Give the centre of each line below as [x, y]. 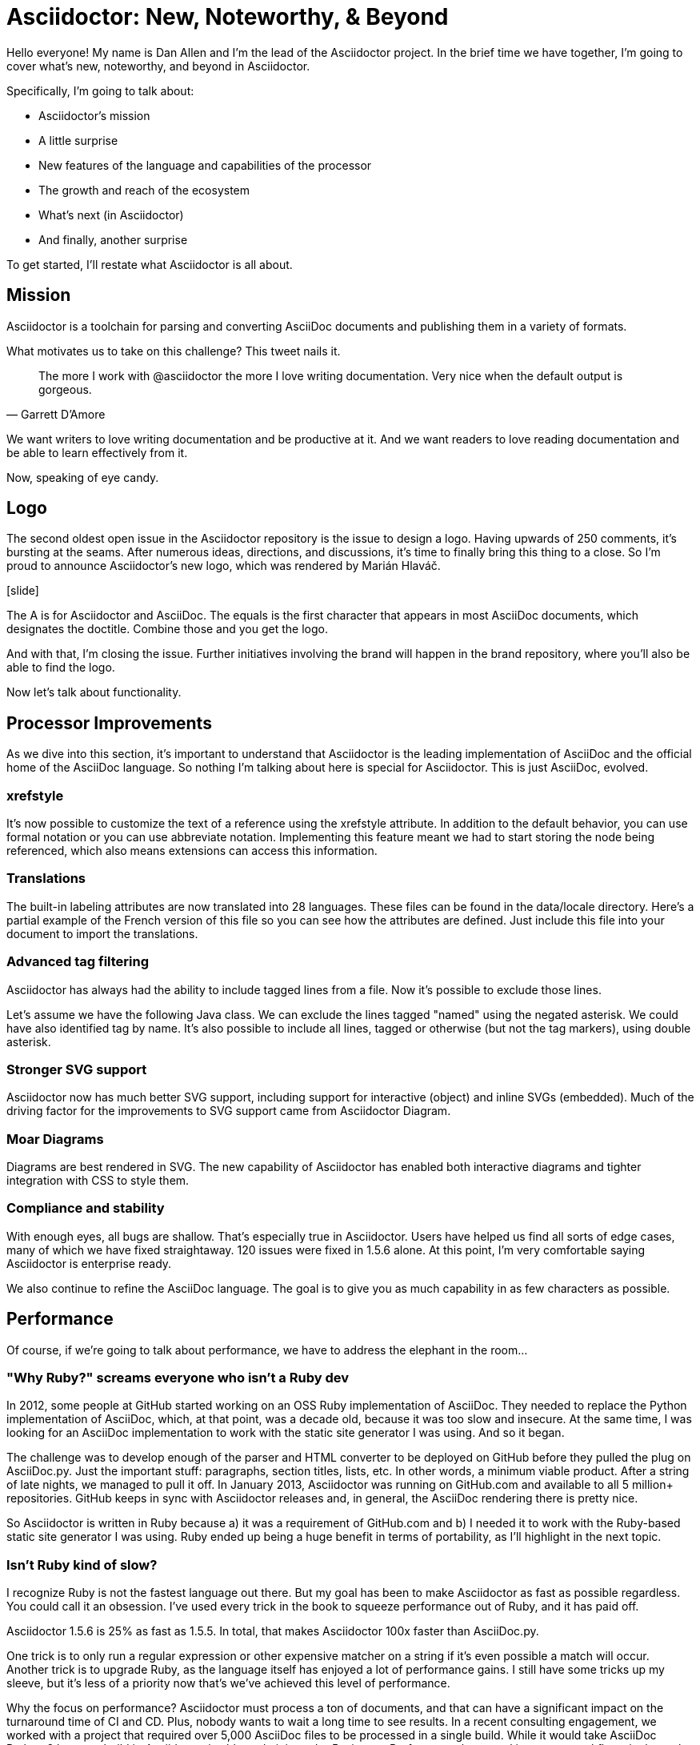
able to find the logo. [61, 668]
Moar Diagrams [55, 1139]
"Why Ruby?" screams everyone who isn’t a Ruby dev [178, 1378]
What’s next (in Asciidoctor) [111, 215]
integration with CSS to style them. [98, 1181]
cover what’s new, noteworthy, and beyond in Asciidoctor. [158, 66]
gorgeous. [65, 389]
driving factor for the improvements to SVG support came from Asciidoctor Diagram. [229, 1111]
